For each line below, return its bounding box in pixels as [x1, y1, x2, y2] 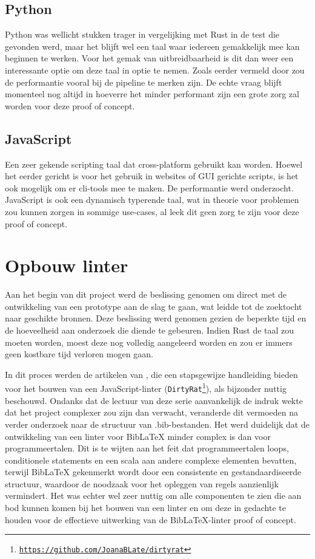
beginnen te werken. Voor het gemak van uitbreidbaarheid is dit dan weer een [5, 52, 294, 64]
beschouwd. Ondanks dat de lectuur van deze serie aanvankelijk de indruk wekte [5, 394, 303, 406]
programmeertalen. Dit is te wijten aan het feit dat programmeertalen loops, [5, 442, 289, 454]
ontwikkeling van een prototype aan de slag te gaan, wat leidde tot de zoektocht [5, 300, 302, 312]
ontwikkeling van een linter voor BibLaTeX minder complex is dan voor [5, 430, 271, 442]
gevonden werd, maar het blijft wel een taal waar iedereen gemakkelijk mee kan [5, 39, 300, 52]
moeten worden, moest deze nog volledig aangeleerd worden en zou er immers [5, 335, 293, 348]
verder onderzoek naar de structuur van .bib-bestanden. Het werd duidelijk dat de [5, 417, 310, 430]
